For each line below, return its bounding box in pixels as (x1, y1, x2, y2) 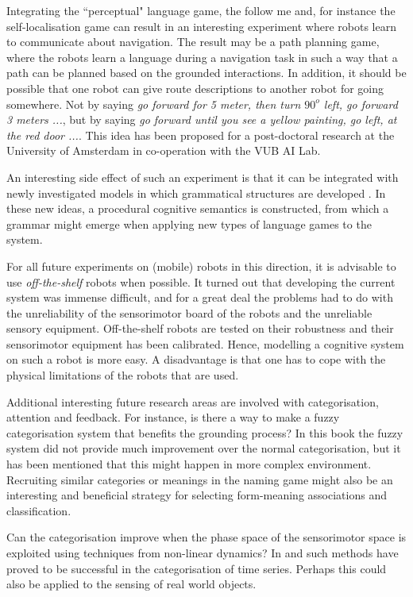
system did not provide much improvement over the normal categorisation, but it (6, 440, 401, 456)
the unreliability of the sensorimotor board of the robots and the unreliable (6, 304, 372, 321)
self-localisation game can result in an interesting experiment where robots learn (6, 17, 396, 34)
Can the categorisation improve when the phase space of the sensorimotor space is (6, 529, 407, 545)
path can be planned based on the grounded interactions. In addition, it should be (6, 64, 407, 81)
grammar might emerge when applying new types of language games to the (6, 215, 372, 232)
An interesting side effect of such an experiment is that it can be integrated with (6, 168, 399, 185)
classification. (6, 502, 71, 518)
